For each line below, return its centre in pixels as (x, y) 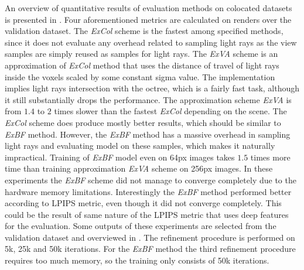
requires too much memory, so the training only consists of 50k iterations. (137, 260)
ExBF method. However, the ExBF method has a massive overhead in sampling (148, 134)
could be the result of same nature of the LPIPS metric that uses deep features (147, 214)
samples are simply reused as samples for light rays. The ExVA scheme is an (141, 54)
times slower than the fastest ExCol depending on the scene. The (170, 111)
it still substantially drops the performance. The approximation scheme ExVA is (148, 99)
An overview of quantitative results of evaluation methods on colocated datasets (148, 8)
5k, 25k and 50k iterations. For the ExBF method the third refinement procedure (150, 249)
